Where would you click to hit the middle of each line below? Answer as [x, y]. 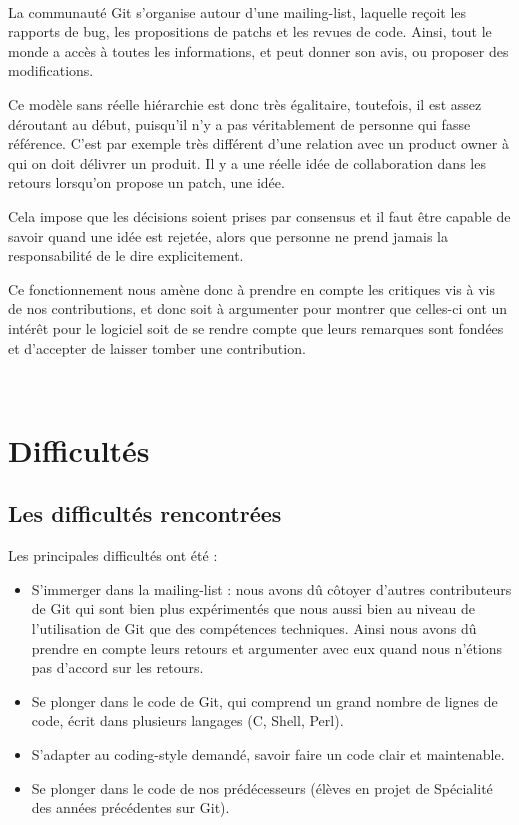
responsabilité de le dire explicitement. [126, 255]
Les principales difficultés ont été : [113, 555]
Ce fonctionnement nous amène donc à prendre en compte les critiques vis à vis [251, 288]
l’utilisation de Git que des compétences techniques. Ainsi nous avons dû [254, 628]
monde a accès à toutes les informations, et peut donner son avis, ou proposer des [258, 50]
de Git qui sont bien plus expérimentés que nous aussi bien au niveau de [253, 608]
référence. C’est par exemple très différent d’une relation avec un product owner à [258, 143]
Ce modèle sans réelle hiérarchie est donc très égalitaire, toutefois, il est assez [245, 103]
